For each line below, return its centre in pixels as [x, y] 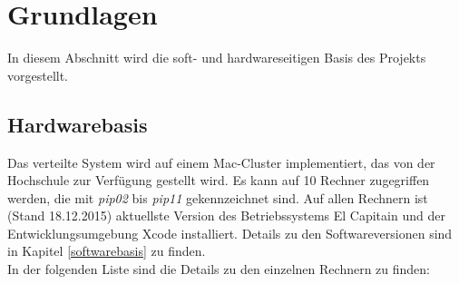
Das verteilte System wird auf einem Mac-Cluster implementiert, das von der [221, 162]
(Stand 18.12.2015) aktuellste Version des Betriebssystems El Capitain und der [226, 215]
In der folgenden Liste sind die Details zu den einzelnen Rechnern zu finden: [219, 269]
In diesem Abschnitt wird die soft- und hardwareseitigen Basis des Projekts [217, 58]
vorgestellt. [38, 75]
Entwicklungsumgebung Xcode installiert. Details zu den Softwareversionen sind [230, 233]
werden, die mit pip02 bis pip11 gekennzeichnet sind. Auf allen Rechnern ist [218, 197]
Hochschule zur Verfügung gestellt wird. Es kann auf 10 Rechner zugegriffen [219, 180]
